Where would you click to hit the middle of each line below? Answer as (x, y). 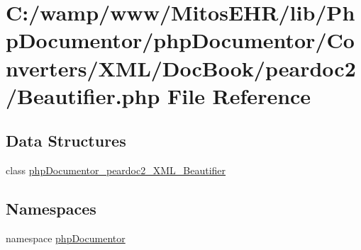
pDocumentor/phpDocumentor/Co (180, 40)
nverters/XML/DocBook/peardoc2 (181, 68)
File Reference (239, 95)
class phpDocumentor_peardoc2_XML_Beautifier (116, 170)
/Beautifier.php (83, 95)
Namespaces (51, 209)
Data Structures (66, 141)
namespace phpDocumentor (66, 238)
